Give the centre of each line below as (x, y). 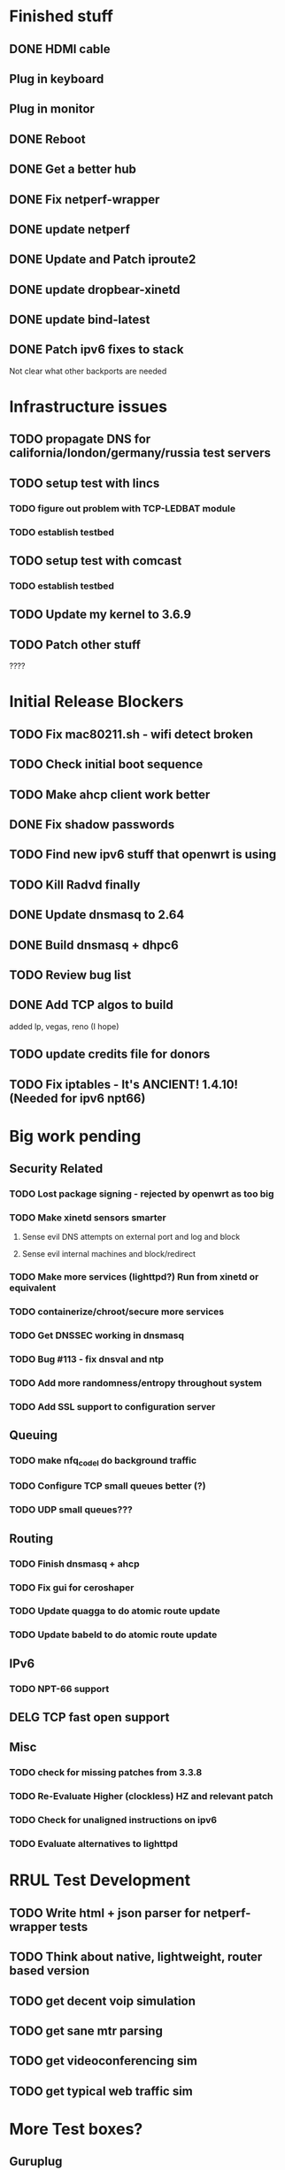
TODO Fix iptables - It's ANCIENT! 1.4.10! (124, 1085)
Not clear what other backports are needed (88, 371)
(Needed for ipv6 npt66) (77, 1098)
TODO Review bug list (70, 975)
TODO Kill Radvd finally (75, 885)
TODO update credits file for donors (110, 1054)
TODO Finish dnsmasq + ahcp (74, 1564)
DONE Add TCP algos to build (92, 1005)
